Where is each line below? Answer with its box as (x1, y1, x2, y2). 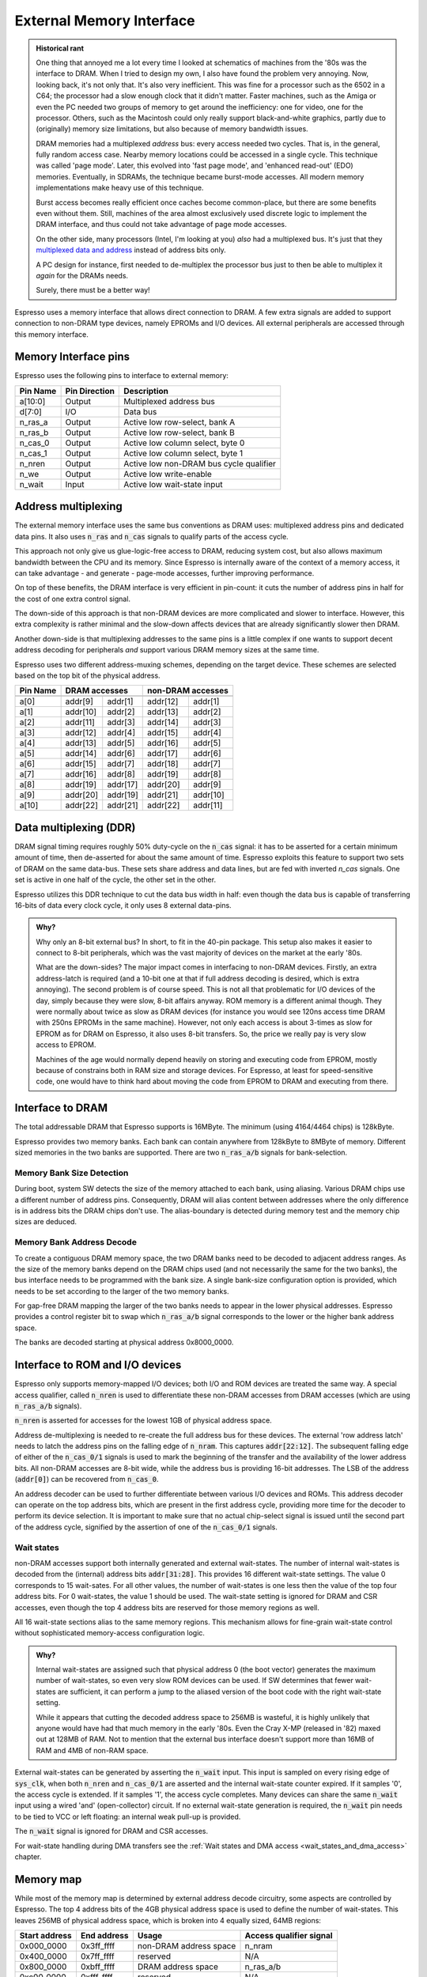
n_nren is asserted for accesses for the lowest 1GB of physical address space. (14, 1416, 272, 1425)
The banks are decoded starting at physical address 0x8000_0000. (14, 1337, 234, 1348)
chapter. (14, 1851, 42, 1862)
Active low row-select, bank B (123, 427, 235, 438)
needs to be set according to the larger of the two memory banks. (14, 1286, 229, 1296)
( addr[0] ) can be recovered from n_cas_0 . (14, 1475, 159, 1484)
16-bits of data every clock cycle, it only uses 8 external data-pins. (14, 900, 232, 909)
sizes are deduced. (14, 1217, 77, 1227)
